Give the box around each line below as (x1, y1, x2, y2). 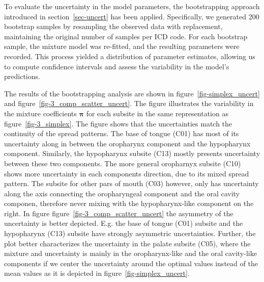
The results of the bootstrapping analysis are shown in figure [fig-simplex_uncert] (4, 88, 260, 98)
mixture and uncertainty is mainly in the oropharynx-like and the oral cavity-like (4, 248, 257, 259)
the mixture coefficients (4, 108, 77, 118)
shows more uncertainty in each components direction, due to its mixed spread (4, 168, 249, 178)
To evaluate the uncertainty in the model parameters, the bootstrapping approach (4, 1, 260, 11)
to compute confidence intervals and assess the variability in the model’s (4, 61, 229, 71)
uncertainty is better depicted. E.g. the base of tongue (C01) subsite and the (4, 218, 243, 228)
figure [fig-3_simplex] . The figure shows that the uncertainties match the (4, 118, 232, 129)
